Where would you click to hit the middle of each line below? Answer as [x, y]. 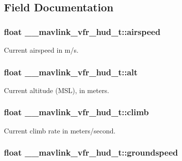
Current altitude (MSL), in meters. [57, 90]
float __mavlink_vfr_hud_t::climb [77, 112]
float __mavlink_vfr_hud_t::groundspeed [91, 152]
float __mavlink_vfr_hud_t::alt [71, 72]
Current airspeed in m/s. [41, 50]
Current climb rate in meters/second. [60, 130]
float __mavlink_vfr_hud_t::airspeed [82, 31]
